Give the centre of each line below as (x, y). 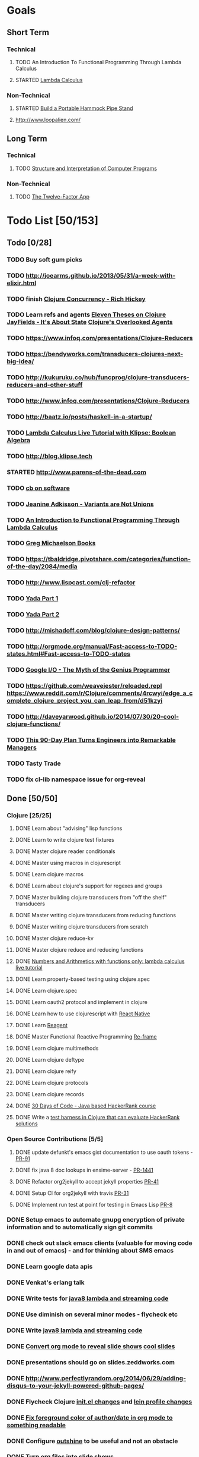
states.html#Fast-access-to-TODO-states (69, 654)
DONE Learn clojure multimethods (57, 1048)
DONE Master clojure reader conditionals (65, 851)
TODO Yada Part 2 (33, 615)
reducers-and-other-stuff (45, 385)
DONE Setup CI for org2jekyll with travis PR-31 (72, 1193)
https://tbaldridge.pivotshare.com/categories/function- (108, 559)
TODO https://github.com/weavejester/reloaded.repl (84, 685)
